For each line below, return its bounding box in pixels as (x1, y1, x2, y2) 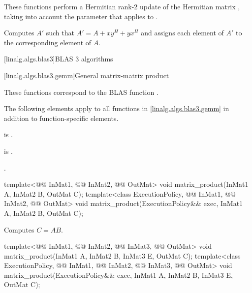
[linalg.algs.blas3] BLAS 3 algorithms (4, 54, 113, 64)
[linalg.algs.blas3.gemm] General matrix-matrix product (4, 70, 169, 80)
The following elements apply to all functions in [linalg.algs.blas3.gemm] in (4, 103, 229, 114)
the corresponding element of (4, 37, 92, 47)
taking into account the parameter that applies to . (4, 11, 158, 21)
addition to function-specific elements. (4, 113, 119, 123)
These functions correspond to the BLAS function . (4, 87, 158, 97)
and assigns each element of (141, 28, 224, 38)
